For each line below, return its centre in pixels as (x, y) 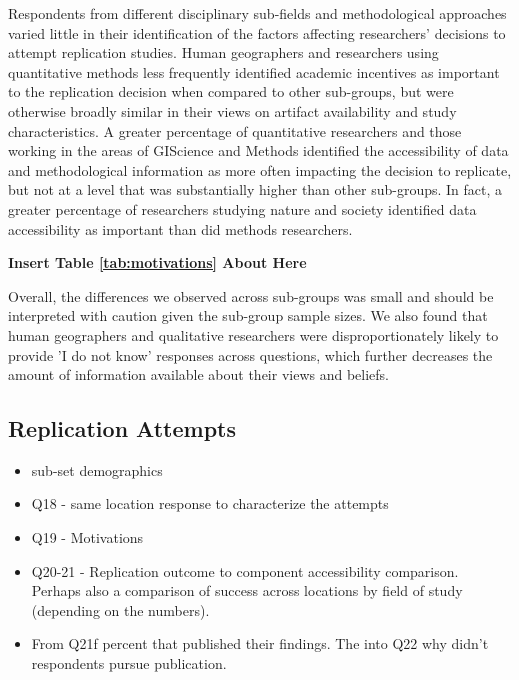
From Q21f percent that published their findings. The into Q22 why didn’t (260, 643)
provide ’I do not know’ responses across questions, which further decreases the (250, 354)
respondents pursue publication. (129, 663)
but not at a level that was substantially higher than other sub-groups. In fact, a (255, 189)
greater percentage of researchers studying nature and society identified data (242, 208)
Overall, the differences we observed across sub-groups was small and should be (251, 295)
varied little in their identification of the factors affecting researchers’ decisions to (257, 32)
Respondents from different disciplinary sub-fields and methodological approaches (257, 13)
